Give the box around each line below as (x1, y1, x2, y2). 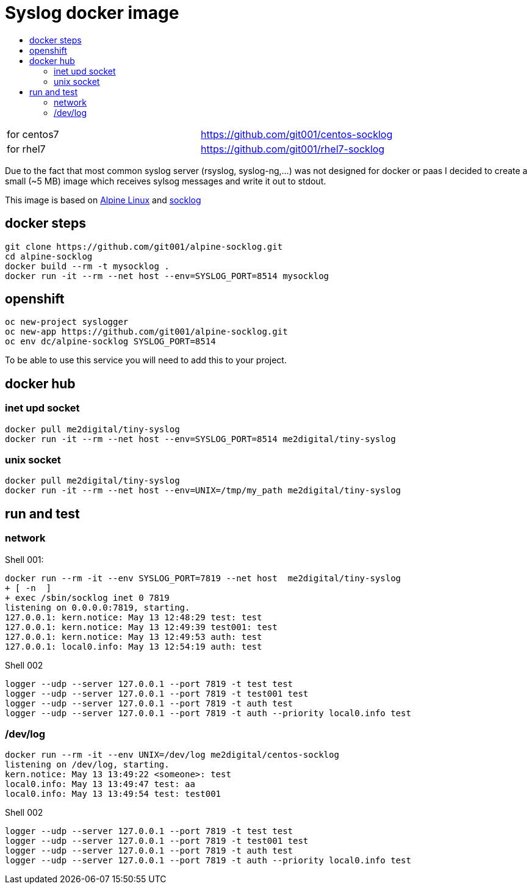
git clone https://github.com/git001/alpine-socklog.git (5, 241, 283, 252)
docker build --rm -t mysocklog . (5, 261, 170, 271)
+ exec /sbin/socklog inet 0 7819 (5, 592, 170, 603)
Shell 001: (5, 554, 44, 565)
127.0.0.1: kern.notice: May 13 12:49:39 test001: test (5, 622, 278, 632)
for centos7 (7, 128, 59, 140)
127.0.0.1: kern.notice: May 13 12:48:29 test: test (5, 612, 262, 622)
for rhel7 (7, 142, 46, 155)
